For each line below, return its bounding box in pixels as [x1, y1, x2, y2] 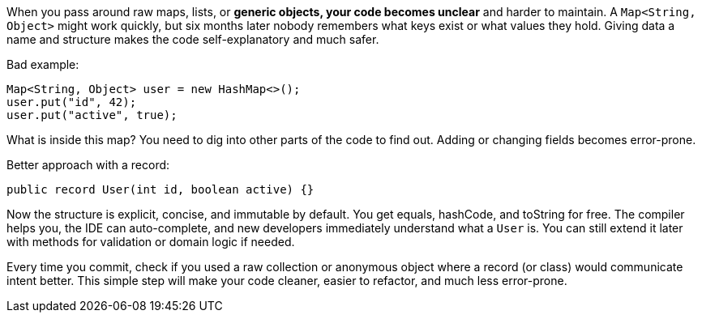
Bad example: [6, 57, 79, 71]
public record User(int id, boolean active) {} [6, 183, 315, 196]
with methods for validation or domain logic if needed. [6, 235, 295, 249]
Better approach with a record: [6, 158, 170, 172]
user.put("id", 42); [6, 96, 137, 108]
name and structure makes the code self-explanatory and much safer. [6, 32, 379, 46]
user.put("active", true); [6, 108, 178, 121]
